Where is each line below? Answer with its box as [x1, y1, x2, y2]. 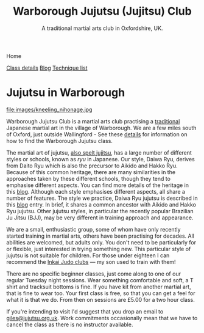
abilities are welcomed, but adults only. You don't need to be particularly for [6, 238, 197, 246]
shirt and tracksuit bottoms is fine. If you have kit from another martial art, [6, 283, 191, 290]
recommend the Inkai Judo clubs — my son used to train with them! [6, 258, 176, 265]
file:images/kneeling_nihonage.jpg [6, 106, 93, 113]
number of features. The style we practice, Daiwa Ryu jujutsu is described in [6, 194, 198, 202]
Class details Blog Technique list [6, 64, 88, 71]
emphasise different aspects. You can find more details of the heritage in [6, 181, 189, 189]
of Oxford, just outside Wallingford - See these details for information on [6, 130, 188, 138]
